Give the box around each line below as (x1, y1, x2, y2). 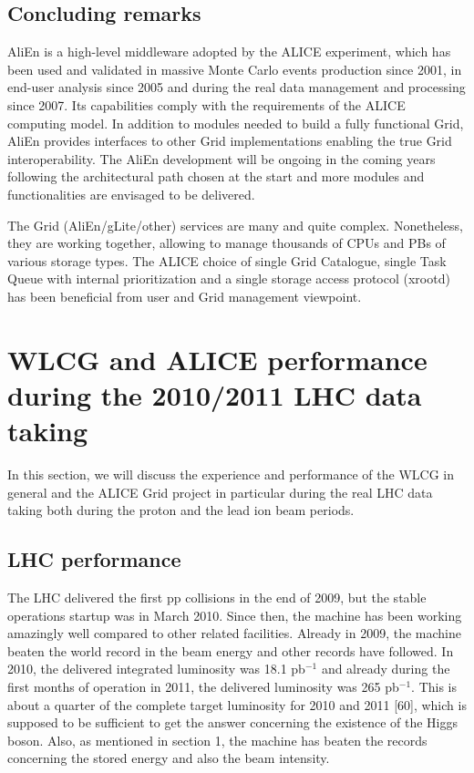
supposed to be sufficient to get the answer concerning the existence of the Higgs (7, 713, 458, 732)
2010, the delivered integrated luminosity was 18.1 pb (7, 659, 305, 678)
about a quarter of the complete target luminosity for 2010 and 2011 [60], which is (7, 695, 467, 714)
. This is (411, 676, 458, 696)
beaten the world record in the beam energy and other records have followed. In (7, 641, 454, 660)
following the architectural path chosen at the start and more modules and (7, 167, 425, 186)
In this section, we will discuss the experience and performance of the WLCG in (7, 465, 454, 484)
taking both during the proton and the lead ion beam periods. (7, 500, 355, 520)
